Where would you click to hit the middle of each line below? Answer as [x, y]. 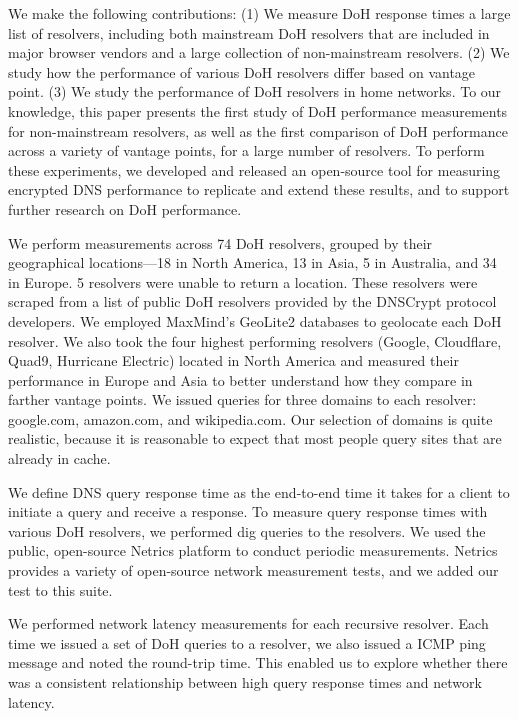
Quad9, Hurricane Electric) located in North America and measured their [233, 360]
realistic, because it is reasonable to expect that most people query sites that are [255, 438]
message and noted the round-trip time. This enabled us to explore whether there [258, 662]
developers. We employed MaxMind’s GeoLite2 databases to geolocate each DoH [255, 320]
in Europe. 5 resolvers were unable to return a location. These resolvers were [243, 281]
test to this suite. [60, 589]
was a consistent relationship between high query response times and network [245, 682]
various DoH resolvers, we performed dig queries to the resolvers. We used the [247, 530]
